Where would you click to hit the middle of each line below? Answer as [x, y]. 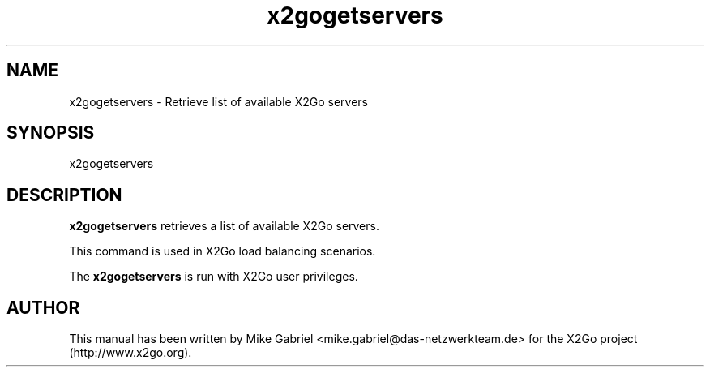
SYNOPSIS [51, 133]
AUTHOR [43, 307]
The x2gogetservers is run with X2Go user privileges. [214, 277]
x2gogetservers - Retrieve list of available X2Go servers [218, 101]
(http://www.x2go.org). [130, 353]
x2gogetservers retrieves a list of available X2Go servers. [224, 226]
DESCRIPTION [64, 195]
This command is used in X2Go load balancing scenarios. [222, 251]
